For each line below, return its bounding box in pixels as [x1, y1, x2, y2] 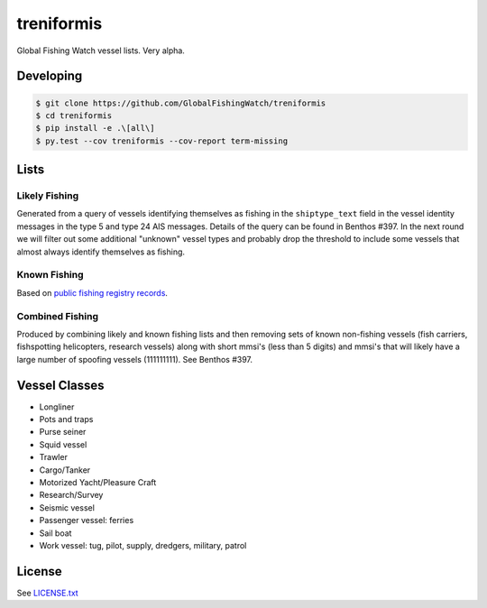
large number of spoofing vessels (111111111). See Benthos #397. [16, 354, 253, 364]
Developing [16, 69, 83, 84]
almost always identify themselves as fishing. [16, 246, 185, 257]
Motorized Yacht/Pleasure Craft [39, 476, 157, 487]
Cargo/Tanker [39, 465, 91, 475]
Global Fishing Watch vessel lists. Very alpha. [16, 45, 185, 56]
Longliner [39, 401, 75, 412]
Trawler [39, 452, 68, 463]
